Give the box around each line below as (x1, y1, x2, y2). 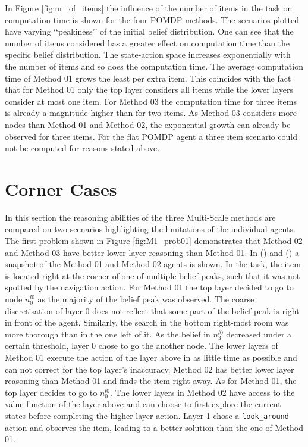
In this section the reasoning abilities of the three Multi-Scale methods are (5, 211, 276, 223)
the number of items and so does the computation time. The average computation (5, 60, 303, 72)
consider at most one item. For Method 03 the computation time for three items (5, 95, 297, 107)
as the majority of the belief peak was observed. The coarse (37, 293, 254, 305)
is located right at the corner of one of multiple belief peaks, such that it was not (5, 269, 300, 282)
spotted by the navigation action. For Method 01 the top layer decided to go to (5, 281, 294, 293)
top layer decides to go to (5, 386, 98, 398)
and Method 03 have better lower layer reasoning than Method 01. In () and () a (5, 246, 299, 258)
